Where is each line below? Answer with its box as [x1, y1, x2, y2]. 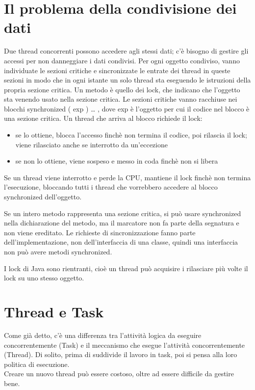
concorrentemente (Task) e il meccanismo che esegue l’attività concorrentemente [4, 339, 245, 350]
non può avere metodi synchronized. [4, 247, 112, 256]
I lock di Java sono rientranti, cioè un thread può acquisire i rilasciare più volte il [4, 263, 248, 273]
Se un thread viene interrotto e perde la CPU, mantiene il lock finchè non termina [4, 172, 251, 182]
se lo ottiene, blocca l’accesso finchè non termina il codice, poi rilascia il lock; [15, 130, 247, 140]
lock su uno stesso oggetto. [4, 273, 84, 283]
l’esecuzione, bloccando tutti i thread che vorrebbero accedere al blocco [4, 182, 218, 192]
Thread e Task [4, 301, 104, 321]
